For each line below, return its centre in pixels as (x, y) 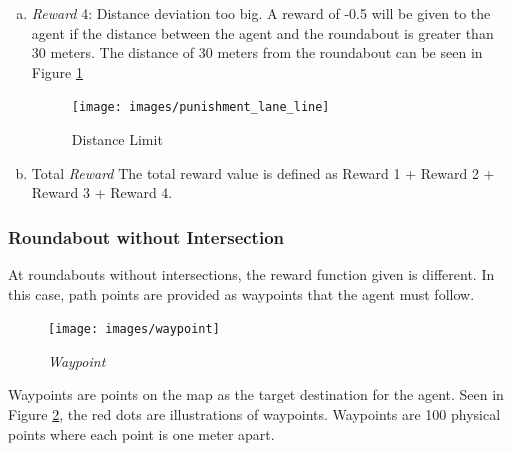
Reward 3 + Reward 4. (102, 192)
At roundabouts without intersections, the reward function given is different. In (251, 274)
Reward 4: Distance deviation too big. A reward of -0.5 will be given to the (261, 13)
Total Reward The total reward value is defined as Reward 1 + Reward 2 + (263, 172)
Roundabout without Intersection (146, 236)
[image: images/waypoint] (134, 329)
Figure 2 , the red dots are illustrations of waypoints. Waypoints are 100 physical (254, 414)
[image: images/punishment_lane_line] (200, 107)
